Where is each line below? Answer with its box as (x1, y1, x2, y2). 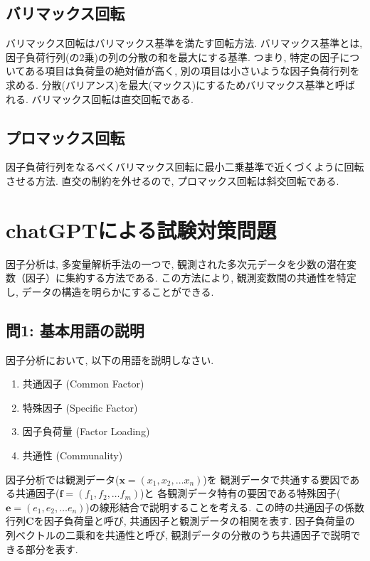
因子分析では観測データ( (6, 471, 120, 486)
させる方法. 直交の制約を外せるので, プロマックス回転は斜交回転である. (6, 173, 339, 188)
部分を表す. (25, 541, 78, 556)
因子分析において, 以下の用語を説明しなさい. (6, 352, 214, 367)
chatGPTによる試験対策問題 (6, 215, 277, 244)
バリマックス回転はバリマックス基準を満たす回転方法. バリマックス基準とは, (6, 36, 363, 50)
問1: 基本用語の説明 (6, 319, 144, 341)
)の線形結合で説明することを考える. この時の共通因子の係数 (85, 499, 364, 514)
